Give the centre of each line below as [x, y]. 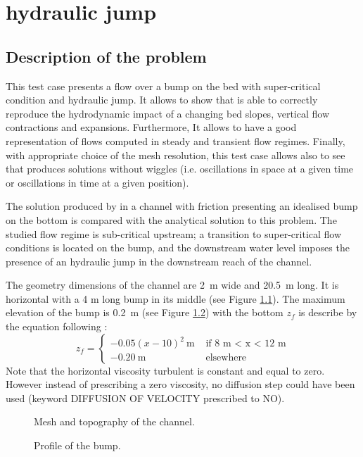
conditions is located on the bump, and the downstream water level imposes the [178, 248]
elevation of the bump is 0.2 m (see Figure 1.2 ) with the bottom [145, 312]
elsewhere [226, 358]
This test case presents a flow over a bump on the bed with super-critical [163, 86]
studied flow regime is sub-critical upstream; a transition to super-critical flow [174, 233]
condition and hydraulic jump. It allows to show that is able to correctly [162, 100]
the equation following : [57, 326]
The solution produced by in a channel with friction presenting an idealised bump [182, 206]
